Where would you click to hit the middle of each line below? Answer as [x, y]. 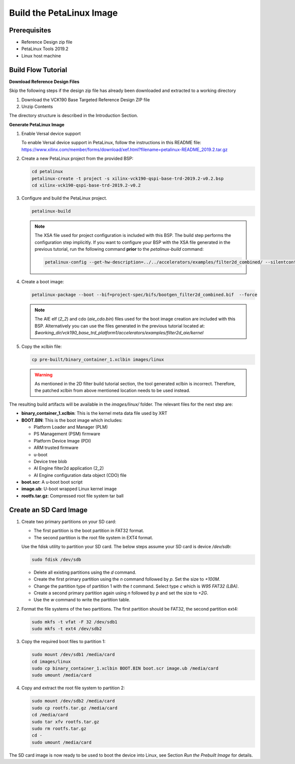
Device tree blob [50, 461]
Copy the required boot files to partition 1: [63, 642]
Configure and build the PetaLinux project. [64, 198]
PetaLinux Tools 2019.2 [45, 49]
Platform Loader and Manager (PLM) [71, 427]
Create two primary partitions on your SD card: [69, 522]
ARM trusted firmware [56, 448]
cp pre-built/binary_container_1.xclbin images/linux [98, 359]
